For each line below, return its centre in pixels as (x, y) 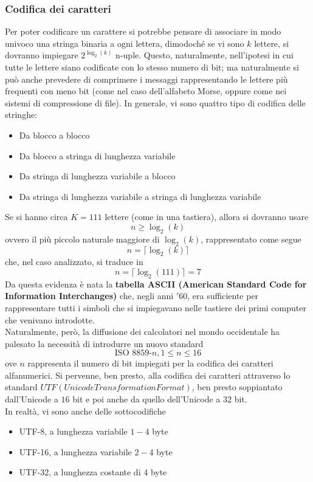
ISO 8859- (133, 353)
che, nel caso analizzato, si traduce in (74, 262)
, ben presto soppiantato (237, 387)
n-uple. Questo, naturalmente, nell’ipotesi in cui (205, 55)
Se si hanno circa (36, 217)
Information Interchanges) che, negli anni (89, 296)
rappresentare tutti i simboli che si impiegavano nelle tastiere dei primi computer (156, 307)
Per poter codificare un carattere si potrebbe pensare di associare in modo (143, 31)
